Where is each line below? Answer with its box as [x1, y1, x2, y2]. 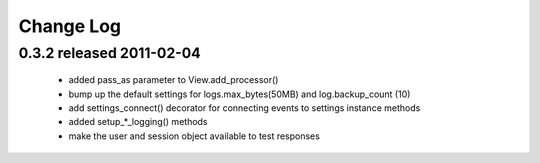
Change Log [18, 15, 122, 37]
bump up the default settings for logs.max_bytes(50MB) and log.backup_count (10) [68, 88, 411, 100]
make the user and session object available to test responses [68, 130, 320, 142]
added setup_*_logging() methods [68, 116, 209, 128]
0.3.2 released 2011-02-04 [18, 44, 202, 62]
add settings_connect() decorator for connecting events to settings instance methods [68, 101, 421, 114]
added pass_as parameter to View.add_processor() [68, 74, 279, 86]
